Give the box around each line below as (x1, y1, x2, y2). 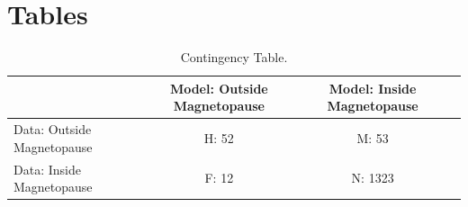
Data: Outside (13, 120, 92, 139)
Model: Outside (169, 78, 268, 97)
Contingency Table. (180, 48, 288, 67)
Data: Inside (13, 159, 81, 178)
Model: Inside (328, 78, 417, 97)
